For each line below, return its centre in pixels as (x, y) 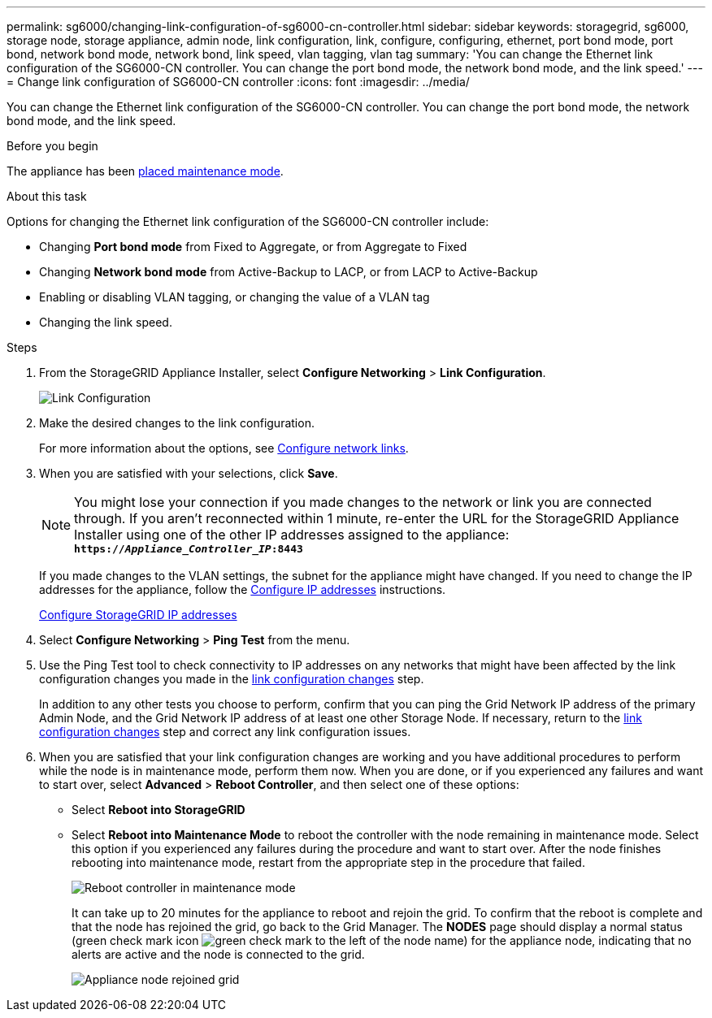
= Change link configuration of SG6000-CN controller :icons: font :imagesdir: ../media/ (238, 82)
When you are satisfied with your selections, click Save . (189, 473)
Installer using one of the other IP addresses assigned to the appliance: (292, 535)
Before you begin (52, 146)
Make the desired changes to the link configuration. (177, 423)
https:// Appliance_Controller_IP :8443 (189, 549)
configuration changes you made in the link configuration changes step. (232, 679)
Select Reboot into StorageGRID (158, 810)
